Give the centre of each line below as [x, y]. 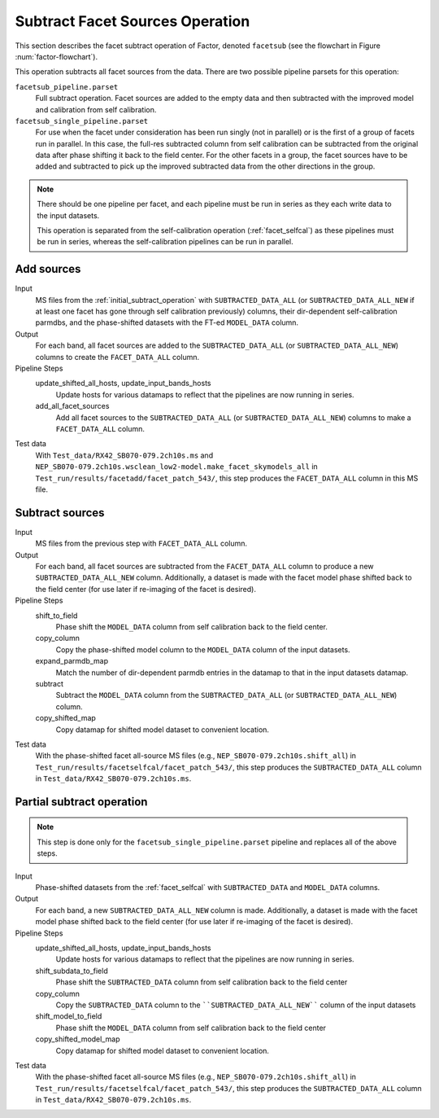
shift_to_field [57, 616]
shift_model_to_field [69, 1016]
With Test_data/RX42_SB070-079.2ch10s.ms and [124, 455]
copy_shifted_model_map [78, 1039]
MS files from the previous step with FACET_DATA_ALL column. [141, 544]
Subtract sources [60, 513]
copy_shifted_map [66, 718]
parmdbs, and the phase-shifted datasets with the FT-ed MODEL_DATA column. [167, 322]
